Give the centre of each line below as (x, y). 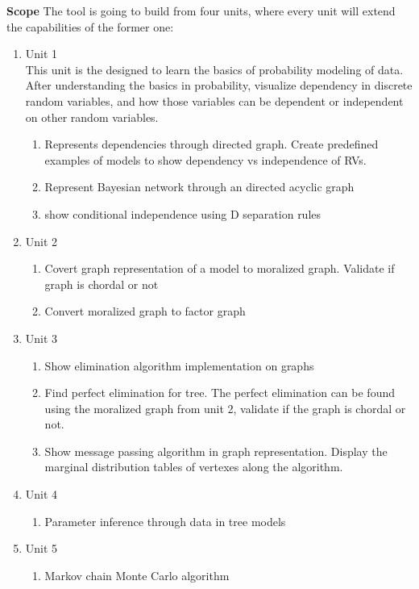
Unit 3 (41, 338)
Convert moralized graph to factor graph (145, 311)
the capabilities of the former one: (90, 26)
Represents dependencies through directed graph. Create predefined (212, 144)
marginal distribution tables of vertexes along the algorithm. (194, 467)
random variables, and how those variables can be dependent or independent (214, 100)
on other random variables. (92, 117)
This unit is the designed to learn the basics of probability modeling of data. (214, 69)
